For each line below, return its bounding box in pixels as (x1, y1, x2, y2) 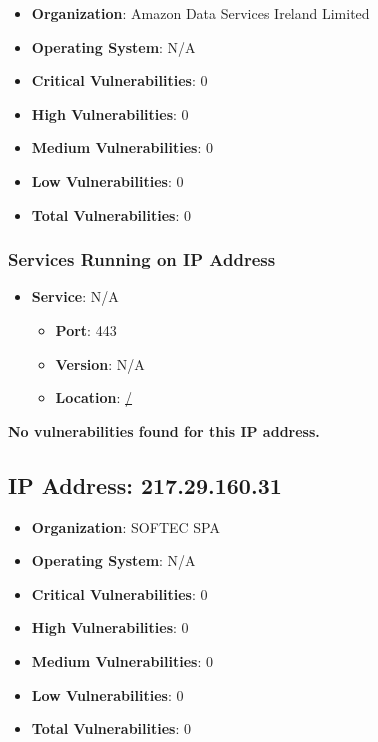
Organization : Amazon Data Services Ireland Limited (31, 3, 370, 23)
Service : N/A (31, 286, 119, 307)
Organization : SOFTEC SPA (31, 516, 220, 537)
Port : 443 (55, 319, 117, 340)
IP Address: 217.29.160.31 (8, 469, 282, 500)
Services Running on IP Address (8, 247, 276, 272)
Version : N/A (55, 353, 145, 374)
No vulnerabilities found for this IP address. (8, 420, 320, 441)
